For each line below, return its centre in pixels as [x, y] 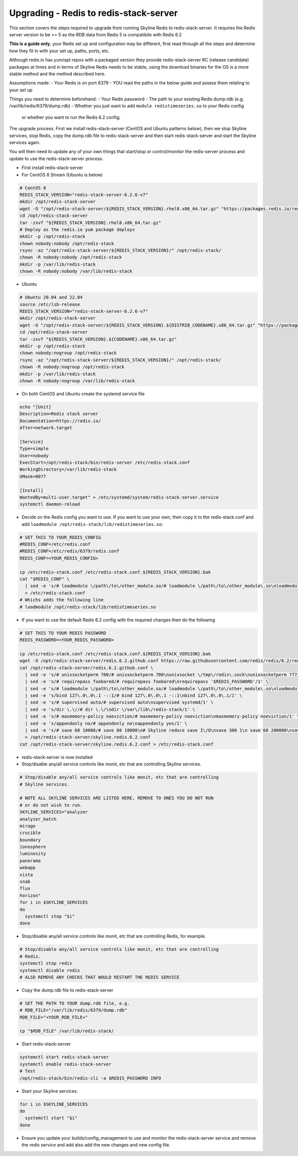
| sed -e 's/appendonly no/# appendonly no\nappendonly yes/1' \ [106, 723]
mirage [28, 826]
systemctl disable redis [50, 970]
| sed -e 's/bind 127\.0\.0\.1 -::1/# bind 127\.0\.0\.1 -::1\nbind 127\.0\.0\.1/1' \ [134, 696]
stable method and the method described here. [57, 74]
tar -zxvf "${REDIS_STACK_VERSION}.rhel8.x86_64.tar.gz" [90, 223]
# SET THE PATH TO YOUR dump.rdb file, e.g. [75, 1003]
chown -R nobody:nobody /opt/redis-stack [71, 257]
